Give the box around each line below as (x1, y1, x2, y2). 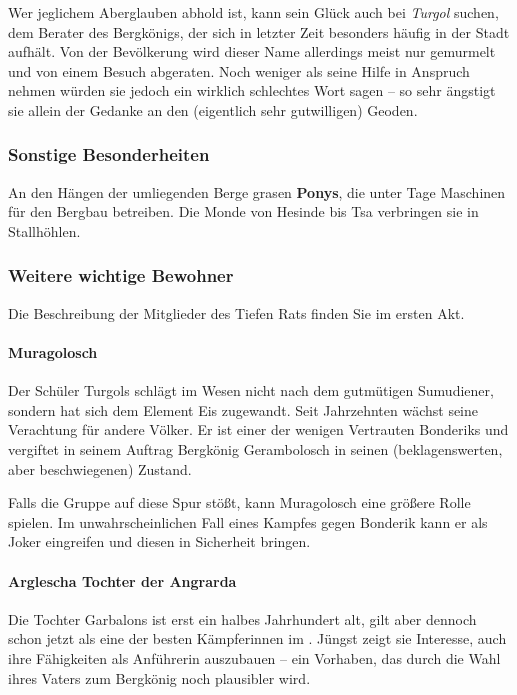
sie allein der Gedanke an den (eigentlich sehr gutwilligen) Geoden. (8, 99, 418, 120)
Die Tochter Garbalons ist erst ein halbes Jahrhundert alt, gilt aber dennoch (8, 608, 477, 629)
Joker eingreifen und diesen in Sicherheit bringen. (8, 531, 311, 552)
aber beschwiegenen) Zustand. (8, 458, 192, 479)
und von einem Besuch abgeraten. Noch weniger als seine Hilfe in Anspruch (8, 60, 470, 81)
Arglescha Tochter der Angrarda (8, 570, 237, 591)
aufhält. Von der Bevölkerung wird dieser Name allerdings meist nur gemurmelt (8, 41, 496, 62)
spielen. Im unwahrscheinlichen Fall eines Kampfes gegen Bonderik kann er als (8, 511, 488, 532)
